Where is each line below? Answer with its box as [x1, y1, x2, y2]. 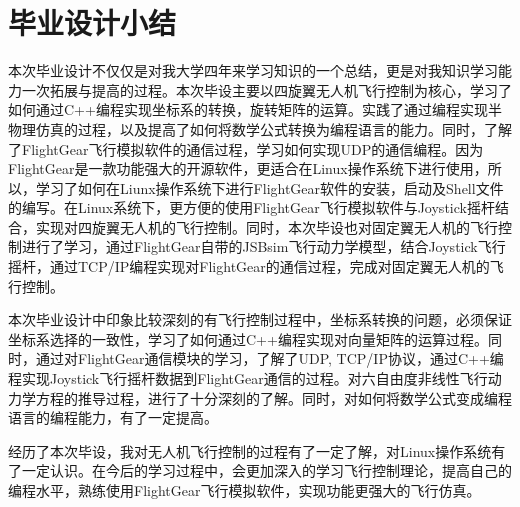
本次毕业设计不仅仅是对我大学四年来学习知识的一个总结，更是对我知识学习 [8, 60, 498, 81]
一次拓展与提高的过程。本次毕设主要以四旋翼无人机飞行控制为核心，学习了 [21, 79, 512, 100]
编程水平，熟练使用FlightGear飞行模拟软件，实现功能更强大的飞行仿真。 [8, 480, 481, 500]
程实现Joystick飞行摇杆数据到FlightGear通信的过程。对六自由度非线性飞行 [8, 368, 488, 389]
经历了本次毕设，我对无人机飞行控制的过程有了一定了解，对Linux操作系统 [8, 440, 492, 461]
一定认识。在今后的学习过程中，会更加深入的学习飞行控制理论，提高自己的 [21, 460, 512, 481]
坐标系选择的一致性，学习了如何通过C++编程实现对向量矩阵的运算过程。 [8, 328, 488, 349]
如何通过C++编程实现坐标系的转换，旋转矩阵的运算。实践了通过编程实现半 [8, 99, 502, 120]
